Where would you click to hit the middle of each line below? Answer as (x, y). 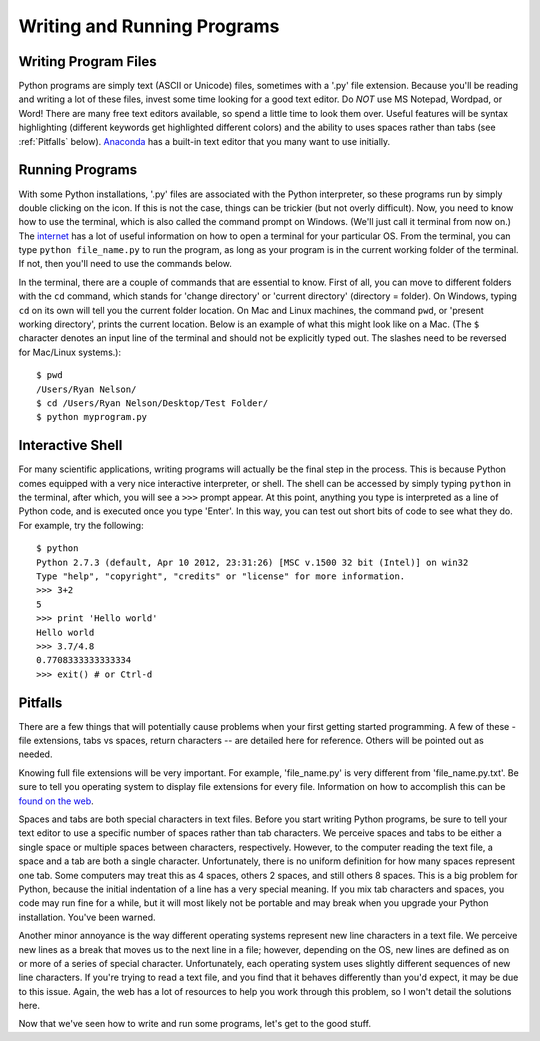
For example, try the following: (81, 525)
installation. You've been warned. (87, 917)
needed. (35, 754)
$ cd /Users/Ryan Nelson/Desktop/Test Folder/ (152, 403)
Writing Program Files (87, 61)
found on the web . (56, 801)
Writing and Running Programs (149, 26)
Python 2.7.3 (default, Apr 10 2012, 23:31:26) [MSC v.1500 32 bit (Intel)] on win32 (252, 562)
